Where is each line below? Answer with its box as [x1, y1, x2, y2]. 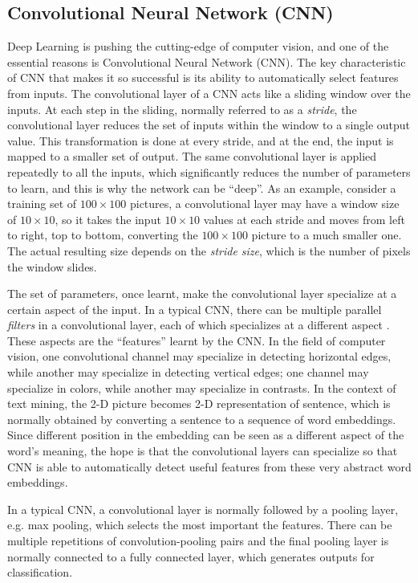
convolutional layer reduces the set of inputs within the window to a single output [7, 116, 411, 133]
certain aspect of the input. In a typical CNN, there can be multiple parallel [7, 300, 382, 317]
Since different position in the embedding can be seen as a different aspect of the [7, 426, 404, 443]
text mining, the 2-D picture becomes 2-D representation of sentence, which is [7, 395, 391, 412]
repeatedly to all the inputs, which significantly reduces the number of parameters [7, 163, 411, 180]
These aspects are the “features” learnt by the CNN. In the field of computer [7, 332, 386, 349]
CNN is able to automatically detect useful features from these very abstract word [7, 458, 412, 475]
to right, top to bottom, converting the [7, 226, 198, 243]
